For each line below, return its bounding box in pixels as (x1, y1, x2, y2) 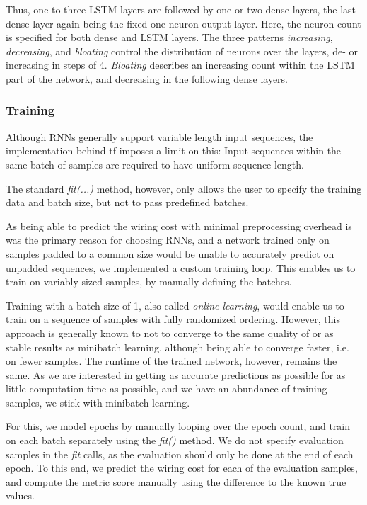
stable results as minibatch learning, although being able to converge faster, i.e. (6, 339, 349, 354)
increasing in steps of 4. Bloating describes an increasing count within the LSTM (6, 57, 355, 72)
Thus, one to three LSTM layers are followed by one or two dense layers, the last (6, 2, 356, 16)
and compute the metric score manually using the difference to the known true (6, 474, 346, 489)
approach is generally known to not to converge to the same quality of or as (6, 325, 334, 340)
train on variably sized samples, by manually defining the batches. (6, 274, 292, 289)
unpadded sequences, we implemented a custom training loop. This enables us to (6, 260, 356, 275)
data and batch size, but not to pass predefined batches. (6, 195, 249, 210)
